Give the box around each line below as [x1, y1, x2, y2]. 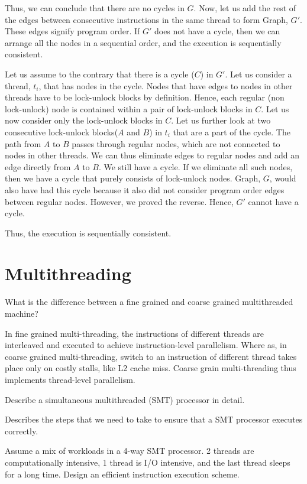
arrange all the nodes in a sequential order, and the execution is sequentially [5, 36, 282, 48]
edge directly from [5, 160, 71, 173]
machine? [5, 307, 38, 319]
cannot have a [248, 195, 299, 207]
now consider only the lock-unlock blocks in [5, 114, 163, 126]
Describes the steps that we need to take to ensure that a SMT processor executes [5, 413, 303, 425]
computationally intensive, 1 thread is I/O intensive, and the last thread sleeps [5, 456, 290, 468]
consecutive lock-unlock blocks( [5, 125, 118, 138]
